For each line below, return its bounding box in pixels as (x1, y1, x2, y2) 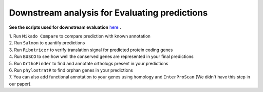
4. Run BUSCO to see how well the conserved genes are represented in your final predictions (9, 54, 194, 59)
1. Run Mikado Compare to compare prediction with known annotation (9, 33, 150, 39)
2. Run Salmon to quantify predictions (9, 40, 85, 46)
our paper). (9, 81, 32, 87)
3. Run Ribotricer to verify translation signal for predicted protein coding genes (9, 47, 173, 53)
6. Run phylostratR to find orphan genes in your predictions (9, 67, 133, 73)
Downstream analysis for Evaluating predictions (9, 7, 208, 18)
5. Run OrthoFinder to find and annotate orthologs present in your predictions (9, 60, 169, 66)
